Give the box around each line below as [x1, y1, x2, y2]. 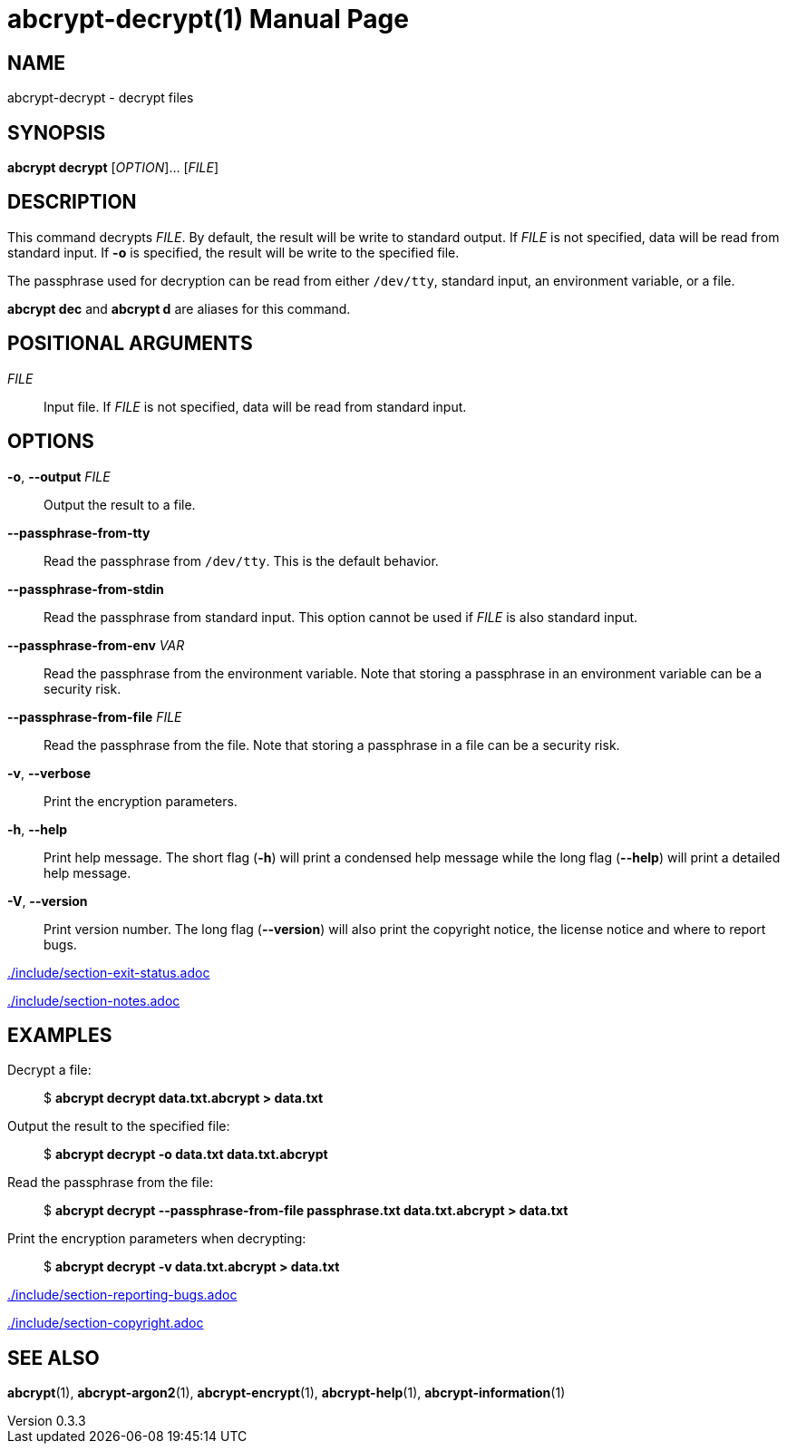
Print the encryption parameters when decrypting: [7, 1231, 306, 1247]
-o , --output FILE [7, 468, 111, 484]
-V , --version [7, 892, 88, 909]
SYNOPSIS [7, 121, 106, 144]
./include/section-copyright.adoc [7, 1315, 204, 1331]
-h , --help [7, 821, 68, 837]
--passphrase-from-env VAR [7, 637, 185, 653]
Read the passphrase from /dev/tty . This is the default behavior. [44, 552, 439, 569]
